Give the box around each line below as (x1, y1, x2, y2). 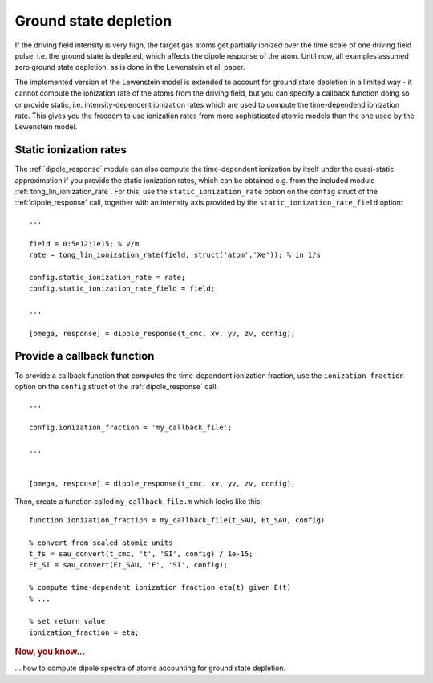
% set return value (29, 616, 106, 626)
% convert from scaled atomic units (29, 538, 173, 547)
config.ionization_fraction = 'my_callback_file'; (29, 423, 233, 433)
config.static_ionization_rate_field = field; (29, 284, 216, 293)
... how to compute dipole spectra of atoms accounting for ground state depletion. (14, 663, 286, 673)
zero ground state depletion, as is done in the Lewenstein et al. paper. (14, 63, 245, 72)
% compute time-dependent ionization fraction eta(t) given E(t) (29, 583, 292, 592)
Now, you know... (14, 646, 86, 657)
